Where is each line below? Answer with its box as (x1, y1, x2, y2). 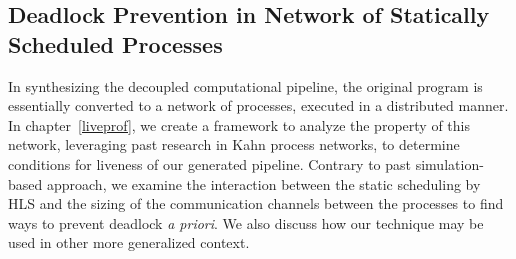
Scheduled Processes (8, 28, 223, 59)
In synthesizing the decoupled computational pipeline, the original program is (8, 75, 483, 96)
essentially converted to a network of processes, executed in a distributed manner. (8, 95, 509, 116)
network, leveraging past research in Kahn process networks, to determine (8, 134, 460, 155)
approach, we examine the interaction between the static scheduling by (46, 173, 481, 194)
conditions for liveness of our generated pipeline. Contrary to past (8, 153, 412, 174)
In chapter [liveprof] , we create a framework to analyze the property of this (8, 114, 470, 135)
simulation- (415, 153, 484, 174)
